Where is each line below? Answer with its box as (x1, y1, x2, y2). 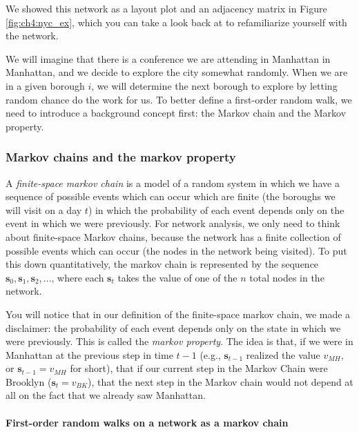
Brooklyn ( (6, 374, 52, 389)
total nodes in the (249, 270, 324, 284)
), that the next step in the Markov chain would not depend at (88, 374, 353, 389)
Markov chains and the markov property (6, 148, 236, 166)
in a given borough (6, 78, 85, 92)
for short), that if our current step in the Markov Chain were (70, 361, 328, 375)
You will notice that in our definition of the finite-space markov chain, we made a (6, 306, 351, 321)
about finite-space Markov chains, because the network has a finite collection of (6, 229, 341, 244)
